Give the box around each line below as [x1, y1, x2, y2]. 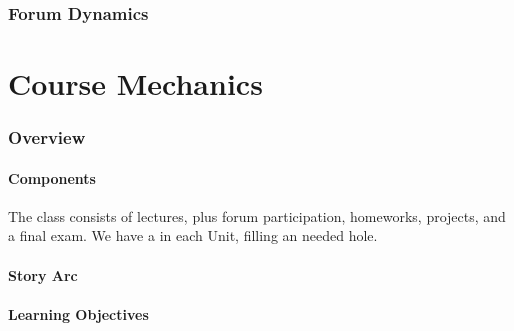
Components [8, 167, 96, 188]
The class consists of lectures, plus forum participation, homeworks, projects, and [8, 205, 506, 226]
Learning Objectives [8, 303, 149, 324]
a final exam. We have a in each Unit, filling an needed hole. [8, 225, 378, 246]
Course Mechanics [8, 63, 263, 104]
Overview [8, 125, 86, 150]
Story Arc [8, 264, 78, 285]
